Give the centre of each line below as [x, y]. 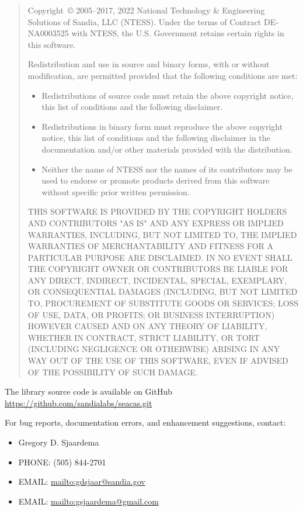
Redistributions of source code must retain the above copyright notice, [168, 95]
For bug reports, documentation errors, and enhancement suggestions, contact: [145, 422]
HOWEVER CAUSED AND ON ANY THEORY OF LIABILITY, [147, 326]
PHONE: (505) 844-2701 [62, 462]
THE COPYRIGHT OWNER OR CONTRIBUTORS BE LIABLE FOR [158, 269]
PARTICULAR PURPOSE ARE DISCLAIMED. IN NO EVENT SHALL [160, 257]
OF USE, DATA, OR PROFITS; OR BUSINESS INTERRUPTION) [151, 314]
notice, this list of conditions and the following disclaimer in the [156, 138]
